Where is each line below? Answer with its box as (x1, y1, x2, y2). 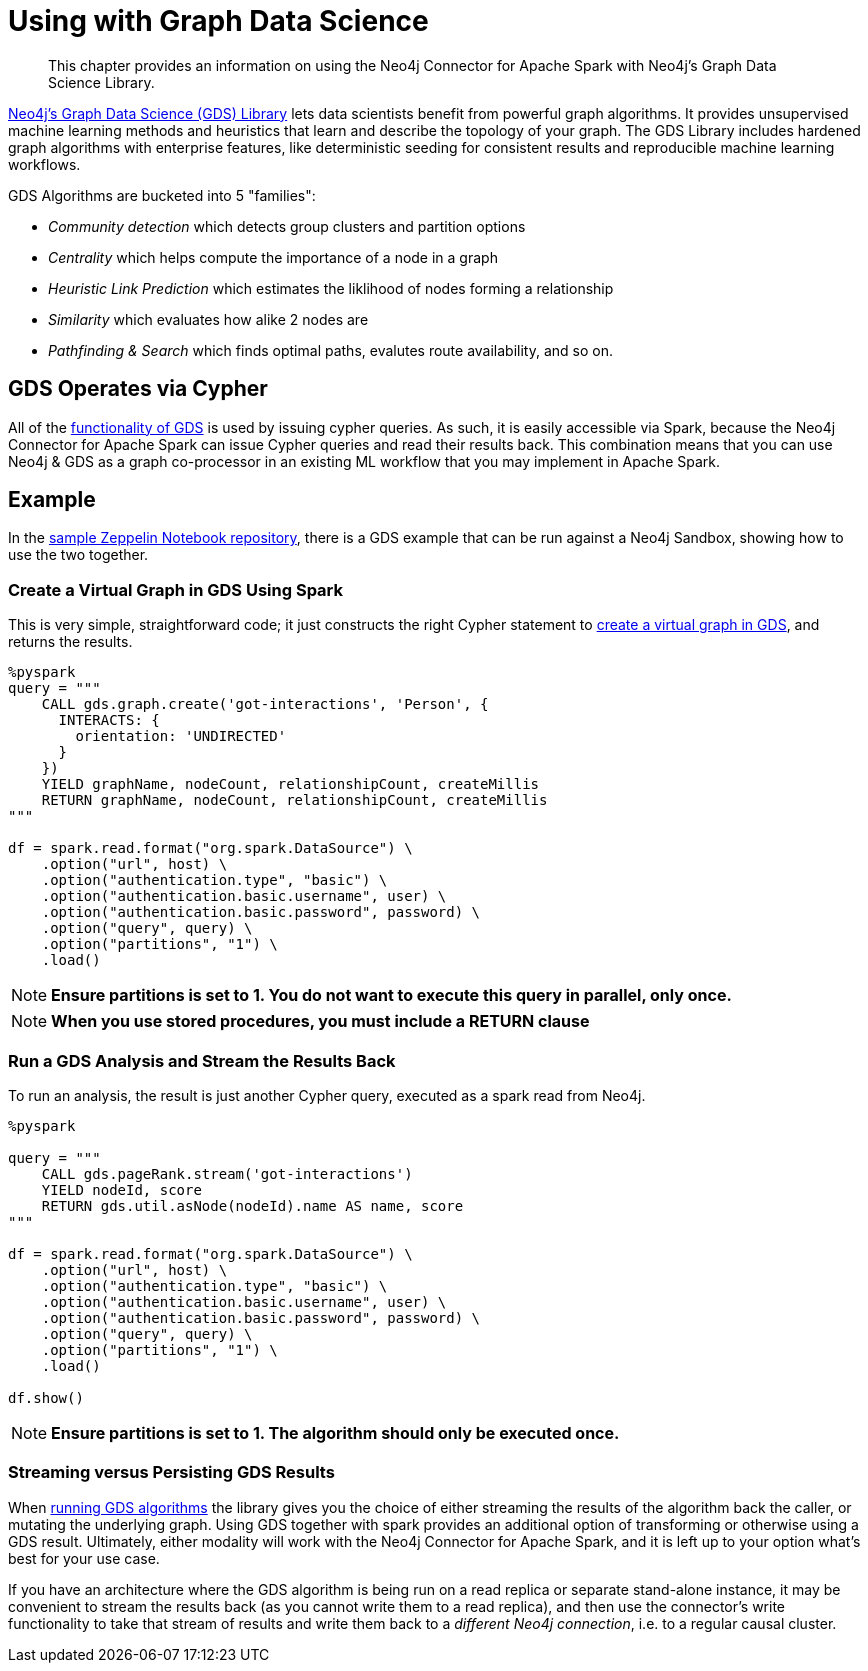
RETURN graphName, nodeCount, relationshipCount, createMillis (41, 792, 548, 809)
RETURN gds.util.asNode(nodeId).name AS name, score (41, 1197, 464, 1214)
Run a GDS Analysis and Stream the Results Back (8, 1050, 396, 1071)
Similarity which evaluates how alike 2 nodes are (48, 310, 369, 328)
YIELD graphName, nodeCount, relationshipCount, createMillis (41, 776, 540, 793)
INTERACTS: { (58, 712, 160, 729)
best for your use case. (8, 1549, 160, 1567)
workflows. (8, 155, 81, 173)
